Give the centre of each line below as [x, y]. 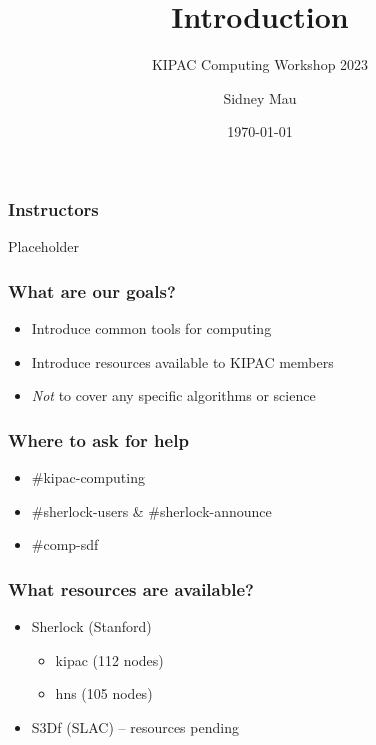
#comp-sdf [65, 544]
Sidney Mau [260, 97]
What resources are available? [131, 588]
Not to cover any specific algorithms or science [173, 395]
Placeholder [44, 246]
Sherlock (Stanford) [91, 626]
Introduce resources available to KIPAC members [182, 361]
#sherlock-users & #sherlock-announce [151, 510]
